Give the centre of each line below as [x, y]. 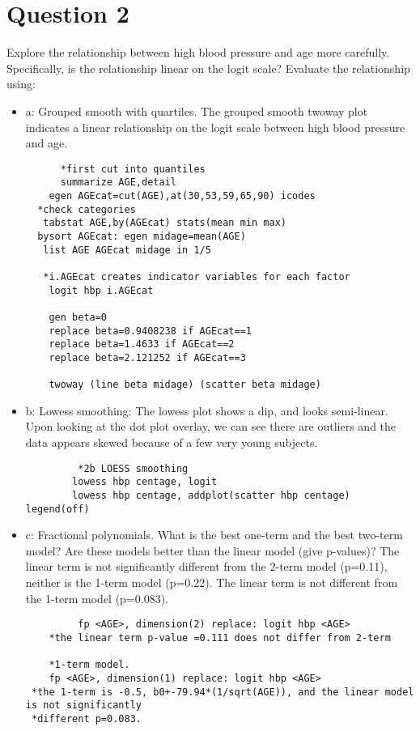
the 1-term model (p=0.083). [97, 598]
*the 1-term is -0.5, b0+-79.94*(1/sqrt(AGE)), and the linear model [223, 692]
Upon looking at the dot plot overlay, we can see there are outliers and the [211, 426]
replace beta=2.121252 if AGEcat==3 [147, 357]
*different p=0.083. [86, 718]
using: [21, 84]
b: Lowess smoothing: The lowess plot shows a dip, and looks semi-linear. [207, 410]
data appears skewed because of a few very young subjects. [172, 442]
